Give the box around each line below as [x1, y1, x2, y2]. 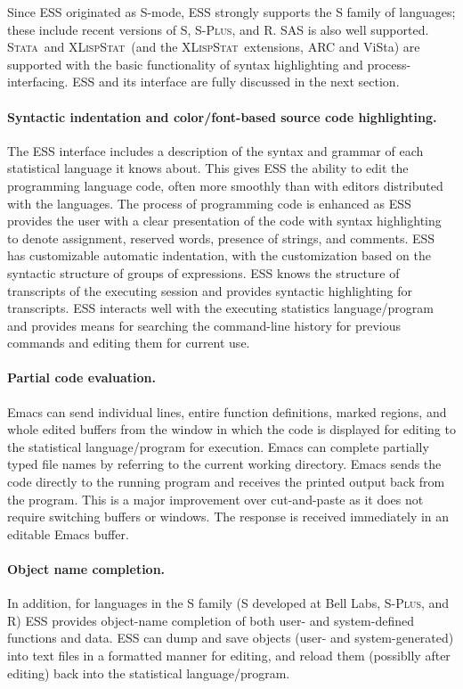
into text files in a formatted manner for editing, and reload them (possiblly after [7, 646, 451, 665]
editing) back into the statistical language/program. [7, 663, 290, 682]
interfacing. [7, 72, 69, 91]
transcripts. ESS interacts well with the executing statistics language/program [7, 299, 434, 317]
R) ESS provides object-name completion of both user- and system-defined [7, 611, 414, 629]
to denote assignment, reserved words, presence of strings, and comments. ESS [7, 228, 435, 247]
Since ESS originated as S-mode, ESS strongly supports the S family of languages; [7, 3, 456, 21]
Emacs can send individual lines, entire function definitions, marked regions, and [7, 402, 447, 421]
